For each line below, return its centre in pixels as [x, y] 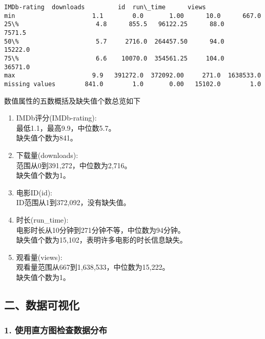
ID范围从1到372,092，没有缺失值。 [73, 202]
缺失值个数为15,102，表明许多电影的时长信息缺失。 [101, 240]
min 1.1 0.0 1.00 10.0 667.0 [133, 16]
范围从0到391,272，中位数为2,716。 [74, 165]
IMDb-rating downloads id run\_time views [105, 7]
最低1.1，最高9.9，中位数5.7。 [66, 127]
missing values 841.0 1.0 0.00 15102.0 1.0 [133, 84]
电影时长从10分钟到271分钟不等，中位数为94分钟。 [100, 230]
